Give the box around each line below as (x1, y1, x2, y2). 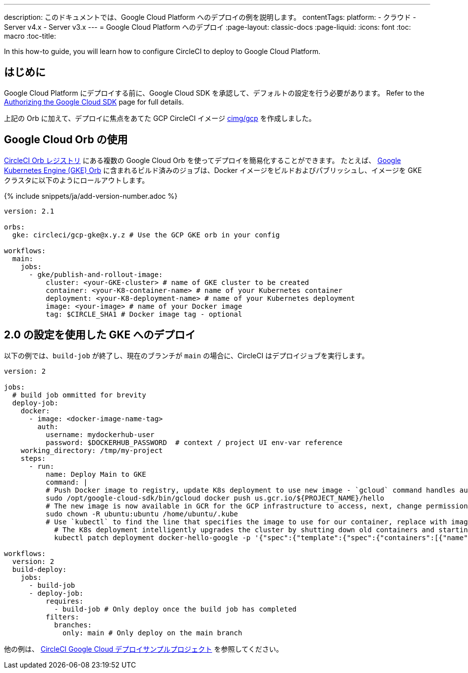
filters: (46, 613, 79, 621)
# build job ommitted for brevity (12, 391, 146, 399)
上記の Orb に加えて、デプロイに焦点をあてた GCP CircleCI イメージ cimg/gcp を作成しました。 (4, 113, 316, 122)
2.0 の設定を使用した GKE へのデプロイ (4, 329, 196, 341)
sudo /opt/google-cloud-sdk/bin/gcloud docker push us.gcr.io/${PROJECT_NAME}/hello (46, 494, 385, 502)
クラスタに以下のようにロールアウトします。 (4, 175, 149, 184)
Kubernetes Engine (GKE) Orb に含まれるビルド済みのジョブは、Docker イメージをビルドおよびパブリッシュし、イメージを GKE (4, 166, 422, 174)
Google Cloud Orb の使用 (4, 133, 128, 146)
